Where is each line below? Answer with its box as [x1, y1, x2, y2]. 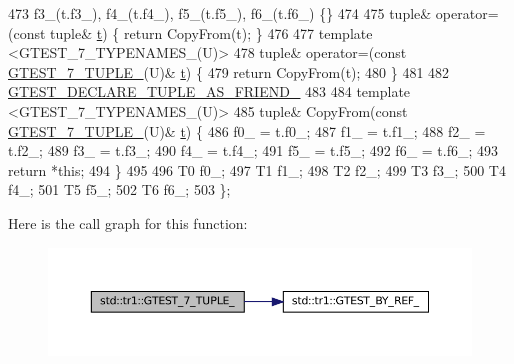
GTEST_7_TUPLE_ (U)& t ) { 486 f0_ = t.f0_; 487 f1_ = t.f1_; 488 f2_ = [8, 120, 486, 141]
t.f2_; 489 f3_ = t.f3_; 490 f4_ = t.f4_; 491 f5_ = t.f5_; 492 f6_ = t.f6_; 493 [8, 140, 499, 161]
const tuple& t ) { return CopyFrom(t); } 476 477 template [13, 22, 373, 43]
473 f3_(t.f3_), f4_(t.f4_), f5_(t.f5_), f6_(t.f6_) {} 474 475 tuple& [8, 3, 432, 23]
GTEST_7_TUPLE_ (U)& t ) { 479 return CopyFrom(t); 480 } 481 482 [8, 61, 450, 82]
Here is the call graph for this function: [8, 212, 248, 233]
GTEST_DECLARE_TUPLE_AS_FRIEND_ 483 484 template [8, 81, 411, 102]
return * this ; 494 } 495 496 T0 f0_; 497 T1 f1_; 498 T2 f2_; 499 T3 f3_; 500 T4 [8, 159, 506, 180]
